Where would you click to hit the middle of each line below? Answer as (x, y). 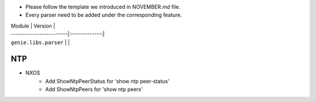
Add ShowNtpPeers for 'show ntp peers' (94, 89)
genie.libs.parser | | (40, 42)
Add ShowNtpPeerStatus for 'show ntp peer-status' (107, 81)
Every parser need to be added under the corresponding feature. (104, 15)
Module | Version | (33, 26)
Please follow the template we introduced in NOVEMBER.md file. (103, 7)
